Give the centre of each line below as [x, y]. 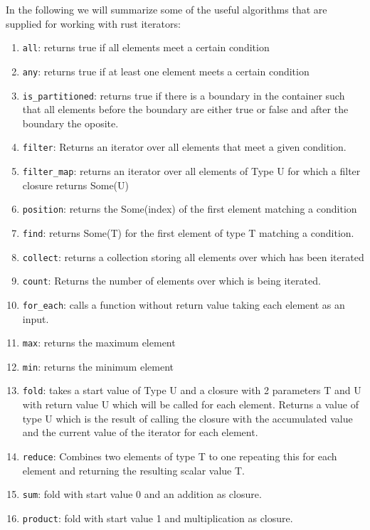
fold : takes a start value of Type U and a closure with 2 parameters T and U [192, 390]
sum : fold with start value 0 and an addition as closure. [142, 494]
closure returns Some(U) [76, 185]
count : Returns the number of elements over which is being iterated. [171, 281]
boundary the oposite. [70, 123]
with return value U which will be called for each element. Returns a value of [190, 404]
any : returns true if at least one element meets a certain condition [166, 71]
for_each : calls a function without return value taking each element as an [184, 304]
